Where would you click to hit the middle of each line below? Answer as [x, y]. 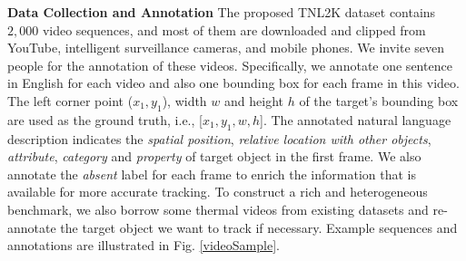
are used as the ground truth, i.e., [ [105, 119]
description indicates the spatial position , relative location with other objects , [219, 138]
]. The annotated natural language [356, 119]
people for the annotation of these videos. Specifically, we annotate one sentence [230, 65]
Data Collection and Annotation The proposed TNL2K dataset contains [222, 12]
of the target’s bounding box [379, 100]
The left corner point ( [70, 100]
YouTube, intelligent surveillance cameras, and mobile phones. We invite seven [226, 48]
